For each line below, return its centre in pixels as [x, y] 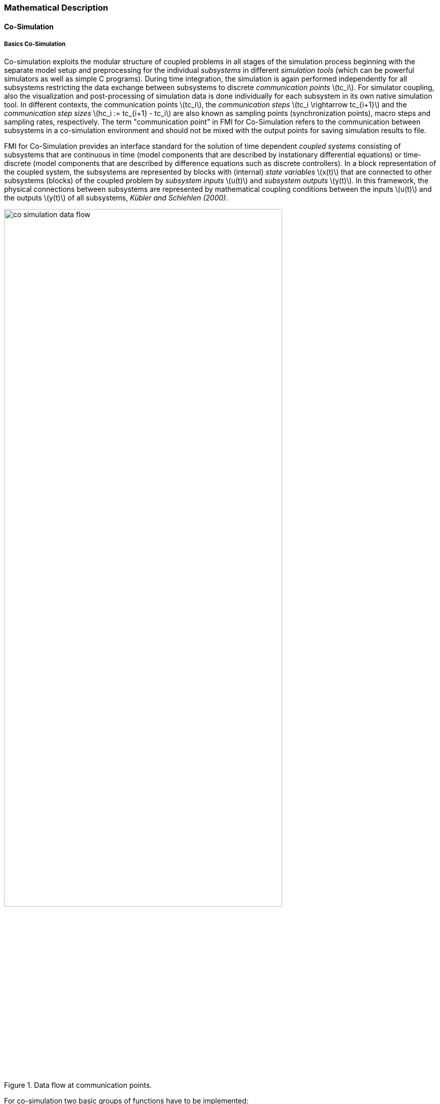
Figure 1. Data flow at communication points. [78, 1085]
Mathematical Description [56, 8]
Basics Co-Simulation [35, 44]
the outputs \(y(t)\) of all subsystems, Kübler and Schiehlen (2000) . [116, 198]
